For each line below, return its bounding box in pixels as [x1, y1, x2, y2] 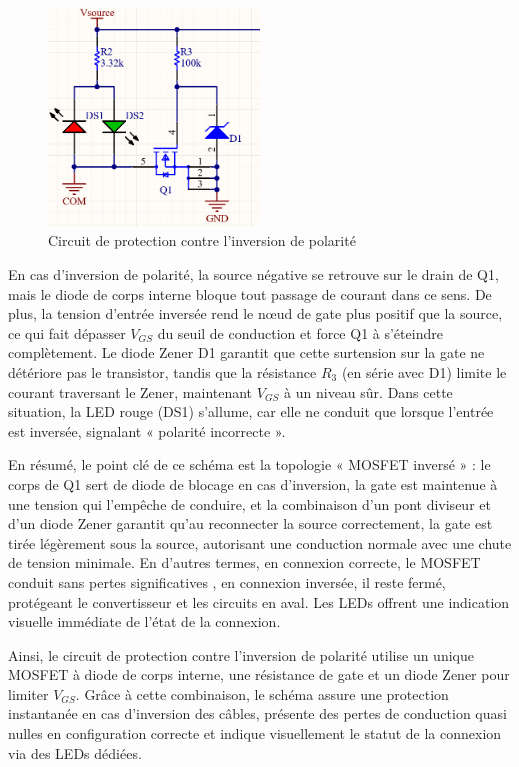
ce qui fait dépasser [8, 322, 126, 343]
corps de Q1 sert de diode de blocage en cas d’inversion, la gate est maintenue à [8, 473, 498, 494]
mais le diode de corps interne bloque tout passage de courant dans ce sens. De [8, 283, 492, 304]
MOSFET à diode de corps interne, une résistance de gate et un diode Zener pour [8, 664, 510, 685]
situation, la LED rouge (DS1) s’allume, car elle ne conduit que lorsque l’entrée [8, 401, 494, 422]
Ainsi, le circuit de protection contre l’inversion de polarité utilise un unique [8, 644, 474, 665]
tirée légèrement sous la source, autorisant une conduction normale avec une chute [8, 532, 512, 553]
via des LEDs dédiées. [8, 742, 142, 763]
